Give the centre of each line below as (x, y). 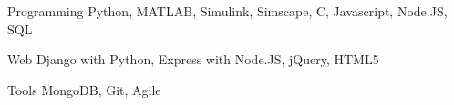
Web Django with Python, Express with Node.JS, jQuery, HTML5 (193, 59)
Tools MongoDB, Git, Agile (84, 89)
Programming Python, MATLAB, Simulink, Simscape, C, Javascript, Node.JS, (227, 11)
